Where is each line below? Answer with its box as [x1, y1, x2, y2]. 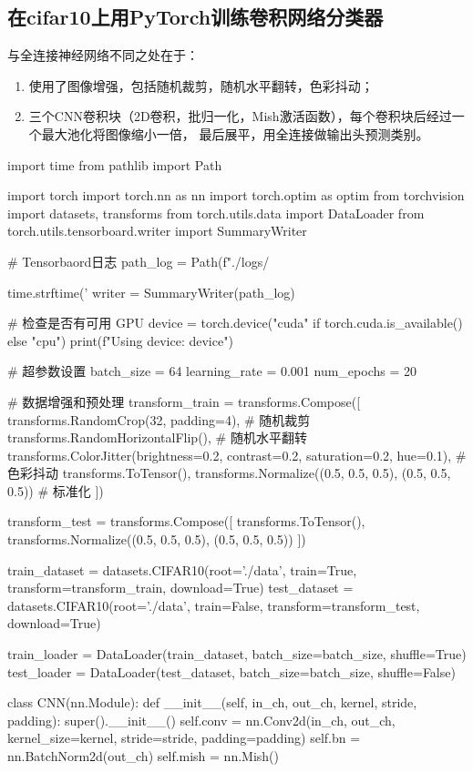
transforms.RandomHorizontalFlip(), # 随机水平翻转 [7, 428, 307, 447]
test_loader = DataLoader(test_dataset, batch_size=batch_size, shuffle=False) [7, 662, 456, 681]
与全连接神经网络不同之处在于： [7, 46, 199, 65]
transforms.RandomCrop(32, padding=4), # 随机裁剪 [7, 410, 311, 429]
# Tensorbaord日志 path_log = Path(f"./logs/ [7, 251, 270, 270]
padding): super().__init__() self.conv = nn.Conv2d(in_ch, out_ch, [7, 710, 396, 729]
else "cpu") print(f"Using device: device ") [7, 330, 233, 350]
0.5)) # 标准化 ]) [7, 481, 104, 500]
